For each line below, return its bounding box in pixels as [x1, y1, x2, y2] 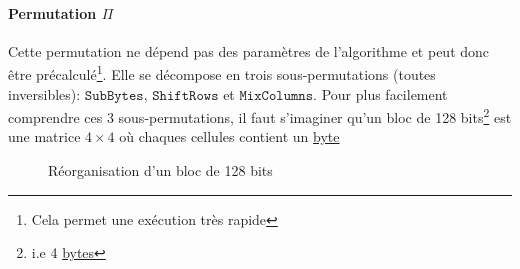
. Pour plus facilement [313, 83, 448, 104]
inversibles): [8, 83, 81, 104]
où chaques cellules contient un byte [119, 126, 340, 147]
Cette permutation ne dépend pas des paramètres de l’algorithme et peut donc [8, 40, 490, 61]
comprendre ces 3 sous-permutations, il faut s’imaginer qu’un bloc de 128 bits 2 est [8, 104, 512, 127]
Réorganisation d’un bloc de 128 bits [48, 160, 273, 181]
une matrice [8, 126, 81, 147]
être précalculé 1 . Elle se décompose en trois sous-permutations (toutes [8, 61, 436, 85]
